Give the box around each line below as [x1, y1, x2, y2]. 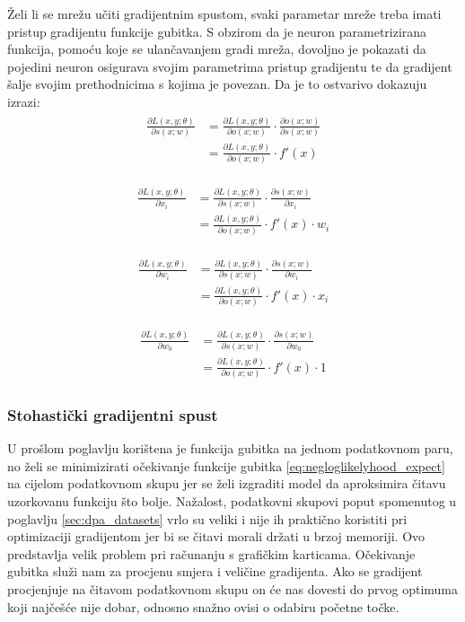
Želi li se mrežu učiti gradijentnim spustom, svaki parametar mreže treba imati [7, 4, 442, 22]
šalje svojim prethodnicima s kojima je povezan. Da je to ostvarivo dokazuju [7, 74, 427, 93]
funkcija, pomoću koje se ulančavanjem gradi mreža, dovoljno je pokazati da [7, 39, 426, 58]
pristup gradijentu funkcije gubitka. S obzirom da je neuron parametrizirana [7, 22, 427, 40]
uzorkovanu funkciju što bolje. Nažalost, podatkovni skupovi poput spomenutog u [7, 491, 457, 510]
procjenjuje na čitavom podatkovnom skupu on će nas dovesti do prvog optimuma [7, 579, 458, 598]
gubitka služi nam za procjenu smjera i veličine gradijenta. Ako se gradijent [7, 562, 423, 581]
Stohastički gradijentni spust [7, 403, 218, 425]
